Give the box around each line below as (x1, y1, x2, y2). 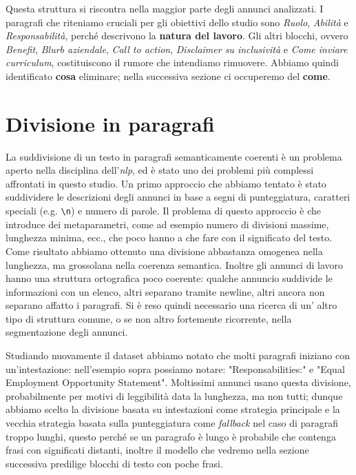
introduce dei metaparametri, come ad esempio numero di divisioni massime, (6, 216, 329, 231)
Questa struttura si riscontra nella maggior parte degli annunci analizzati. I (6, 1, 324, 15)
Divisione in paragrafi (6, 109, 215, 137)
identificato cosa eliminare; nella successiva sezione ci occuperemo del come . (6, 68, 331, 83)
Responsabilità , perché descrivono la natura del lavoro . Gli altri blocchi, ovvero (6, 28, 348, 43)
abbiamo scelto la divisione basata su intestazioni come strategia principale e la (6, 402, 340, 416)
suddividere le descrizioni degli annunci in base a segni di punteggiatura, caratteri (6, 190, 350, 204)
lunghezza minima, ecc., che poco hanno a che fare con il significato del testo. (6, 230, 333, 245)
